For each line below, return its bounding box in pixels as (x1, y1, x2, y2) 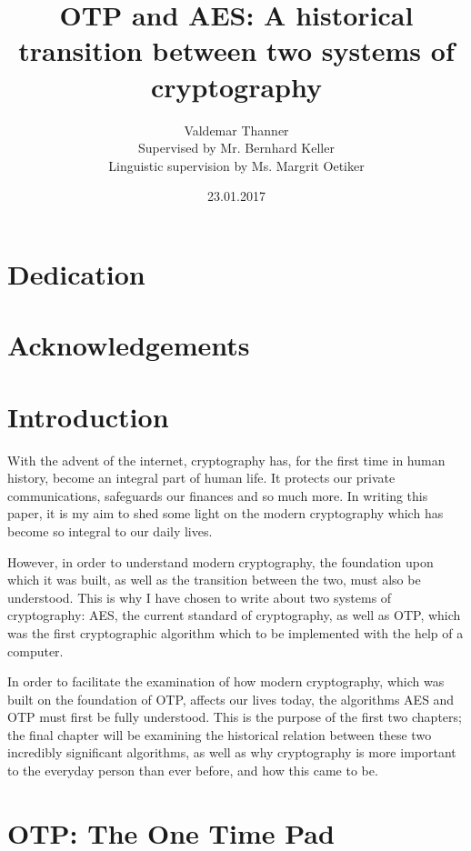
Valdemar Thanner (184, 120, 289, 139)
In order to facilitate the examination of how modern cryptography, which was (7, 672, 445, 691)
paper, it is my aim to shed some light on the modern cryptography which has (7, 504, 444, 523)
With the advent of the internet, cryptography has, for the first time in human (7, 450, 446, 469)
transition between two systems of (18, 32, 455, 69)
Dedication (7, 255, 145, 292)
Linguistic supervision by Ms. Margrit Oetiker (108, 155, 365, 175)
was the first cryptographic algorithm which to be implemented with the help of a (7, 623, 464, 642)
